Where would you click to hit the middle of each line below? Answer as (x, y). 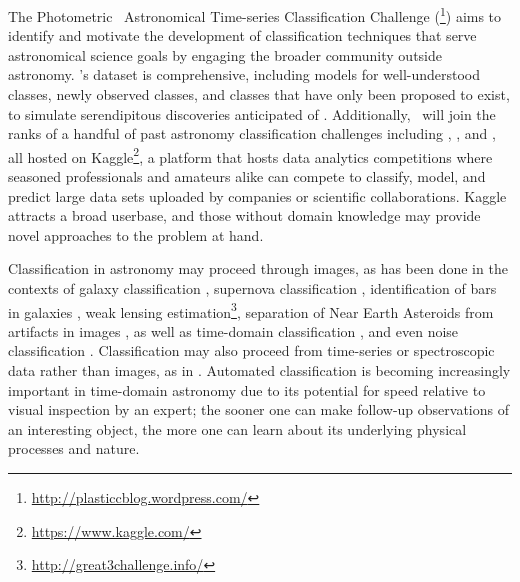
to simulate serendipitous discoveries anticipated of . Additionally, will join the (252, 113)
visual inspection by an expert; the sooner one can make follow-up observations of (259, 409)
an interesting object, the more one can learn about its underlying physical (237, 428)
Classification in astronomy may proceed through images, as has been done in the (258, 268)
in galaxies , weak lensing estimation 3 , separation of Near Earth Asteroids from (251, 310)
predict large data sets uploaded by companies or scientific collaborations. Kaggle (257, 195)
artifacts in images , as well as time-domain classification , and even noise (233, 330)
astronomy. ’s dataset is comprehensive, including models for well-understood (244, 74)
